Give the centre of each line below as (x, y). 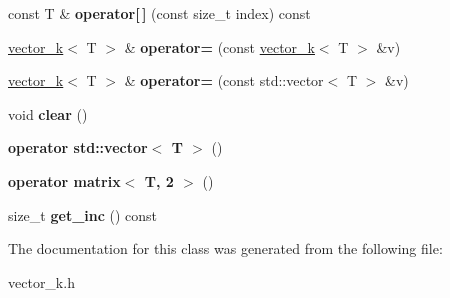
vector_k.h (41, 281)
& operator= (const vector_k (219, 46)
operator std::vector (78, 147)
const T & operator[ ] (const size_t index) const (159, 13)
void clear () (48, 113)
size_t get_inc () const (83, 214)
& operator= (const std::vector (224, 80)
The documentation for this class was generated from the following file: (225, 248)
